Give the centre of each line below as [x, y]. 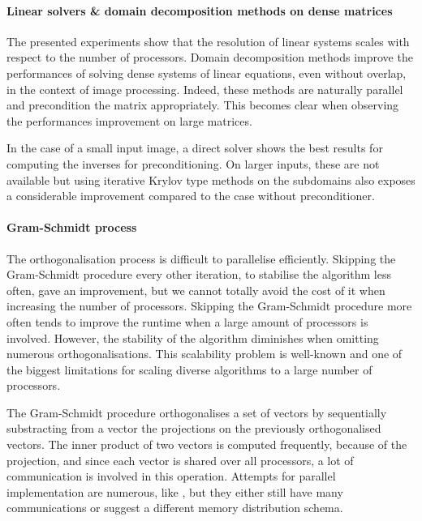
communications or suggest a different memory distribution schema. [175, 508]
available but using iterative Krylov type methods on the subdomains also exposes [211, 179]
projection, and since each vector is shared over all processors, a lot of [180, 460]
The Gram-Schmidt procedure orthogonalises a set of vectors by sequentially [197, 412]
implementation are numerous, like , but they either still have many [175, 491]
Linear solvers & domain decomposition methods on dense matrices [200, 10]
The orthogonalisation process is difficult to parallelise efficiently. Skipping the [201, 258]
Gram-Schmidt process [72, 227]
